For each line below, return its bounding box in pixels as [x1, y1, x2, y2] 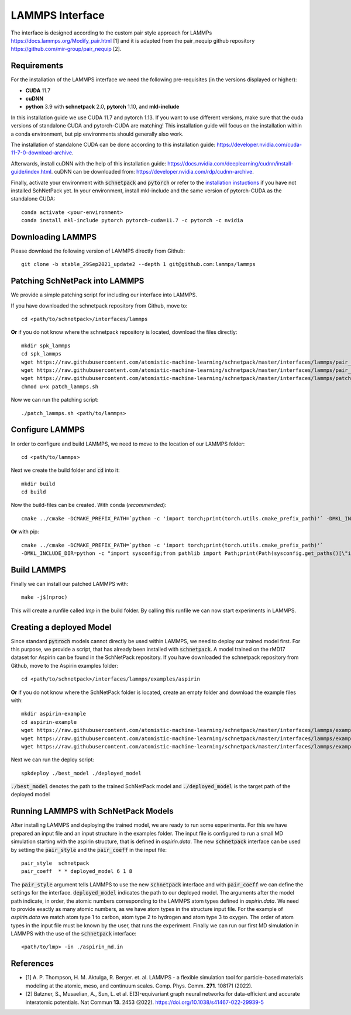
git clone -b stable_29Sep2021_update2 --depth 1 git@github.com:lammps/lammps [21, 261, 256, 268]
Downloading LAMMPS [11, 232, 97, 242]
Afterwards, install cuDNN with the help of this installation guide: [11, 160, 167, 167]
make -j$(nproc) [21, 594, 68, 600]
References [11, 959, 54, 969]
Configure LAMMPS [11, 424, 85, 435]
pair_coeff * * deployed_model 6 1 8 [21, 868, 133, 875]
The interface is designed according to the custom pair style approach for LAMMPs [11, 29, 212, 36]
